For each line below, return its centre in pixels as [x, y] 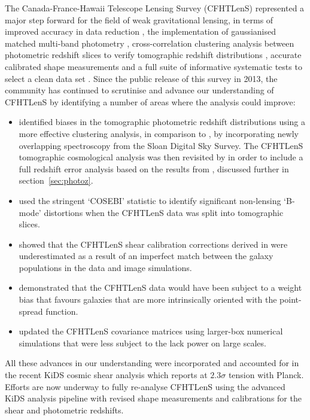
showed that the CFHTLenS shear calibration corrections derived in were [153, 244]
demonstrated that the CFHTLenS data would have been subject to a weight [160, 287]
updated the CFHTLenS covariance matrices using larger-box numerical [151, 331]
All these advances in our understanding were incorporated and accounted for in [152, 363]
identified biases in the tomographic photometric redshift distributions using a [162, 122]
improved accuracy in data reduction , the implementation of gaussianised [141, 31]
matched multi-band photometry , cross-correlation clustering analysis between [150, 43]
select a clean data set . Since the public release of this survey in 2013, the [141, 78]
